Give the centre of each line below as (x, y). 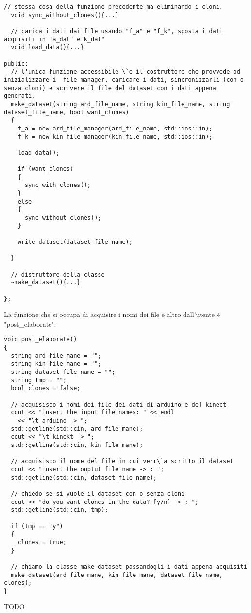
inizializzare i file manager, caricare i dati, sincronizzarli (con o (124, 80)
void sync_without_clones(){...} (65, 15)
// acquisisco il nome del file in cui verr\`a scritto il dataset (122, 461)
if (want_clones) (46, 169)
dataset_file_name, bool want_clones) (67, 112)
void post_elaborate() (41, 340)
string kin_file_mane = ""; (56, 364)
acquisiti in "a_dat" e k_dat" (54, 39)
